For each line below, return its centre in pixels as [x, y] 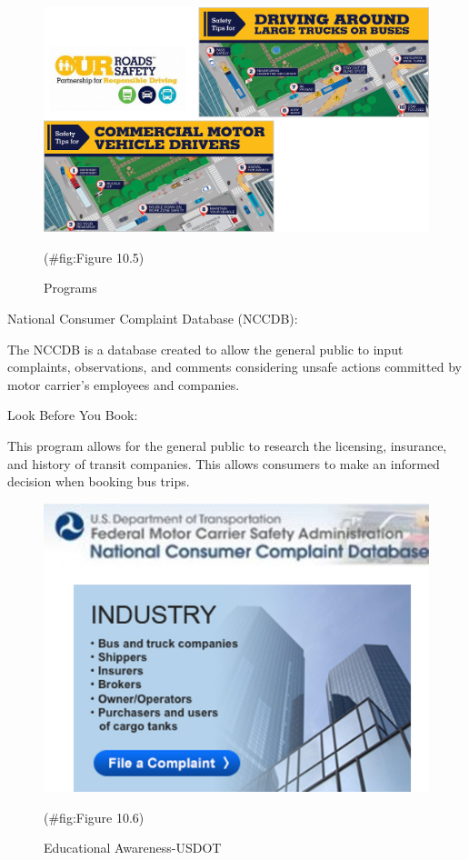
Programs [70, 288]
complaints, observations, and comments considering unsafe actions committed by [234, 367]
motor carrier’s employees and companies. [124, 384]
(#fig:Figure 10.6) [94, 817]
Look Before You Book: [73, 415]
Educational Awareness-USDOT [133, 848]
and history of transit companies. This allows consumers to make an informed [224, 463]
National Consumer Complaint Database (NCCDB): [153, 318]
